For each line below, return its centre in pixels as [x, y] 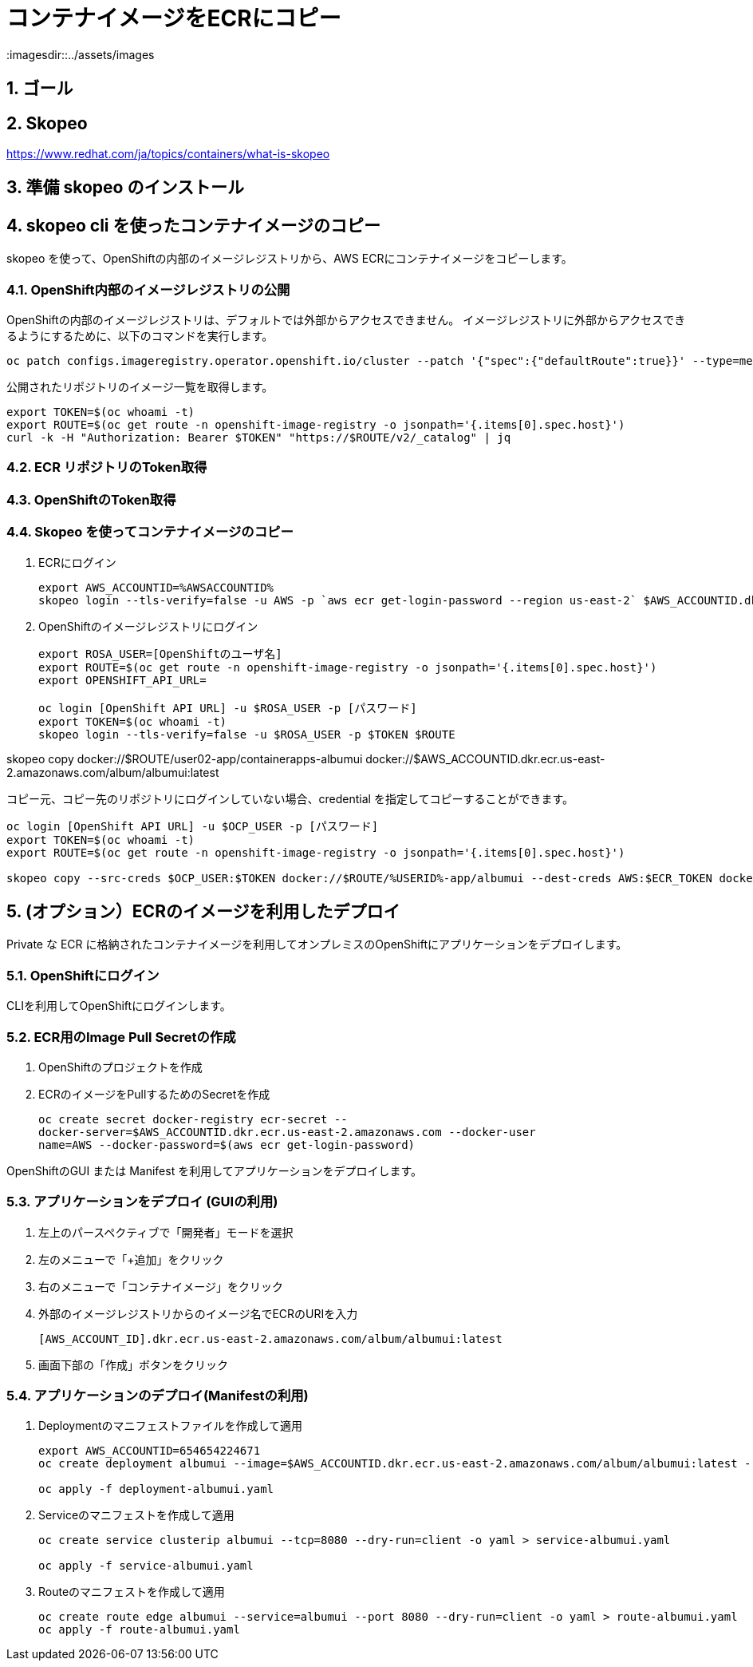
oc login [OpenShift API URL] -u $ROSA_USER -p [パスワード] [228, 708]
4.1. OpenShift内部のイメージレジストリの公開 [148, 289]
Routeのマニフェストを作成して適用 [132, 1592]
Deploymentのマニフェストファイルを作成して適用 [171, 1426]
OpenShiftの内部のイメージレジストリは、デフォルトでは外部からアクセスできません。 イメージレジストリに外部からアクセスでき [346, 320]
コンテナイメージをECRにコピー [174, 18]
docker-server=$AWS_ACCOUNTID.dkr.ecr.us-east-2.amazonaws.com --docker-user [287, 1132]
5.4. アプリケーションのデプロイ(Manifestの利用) [158, 1396]
